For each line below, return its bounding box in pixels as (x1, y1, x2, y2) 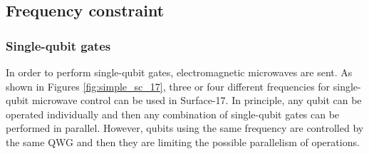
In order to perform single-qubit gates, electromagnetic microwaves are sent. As (6, 65, 353, 79)
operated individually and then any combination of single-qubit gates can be (6, 106, 340, 121)
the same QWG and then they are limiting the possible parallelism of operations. (6, 134, 360, 149)
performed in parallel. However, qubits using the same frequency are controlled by (6, 120, 364, 135)
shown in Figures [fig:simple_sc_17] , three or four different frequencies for (6, 78, 331, 93)
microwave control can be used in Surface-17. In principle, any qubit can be (31, 93, 362, 108)
